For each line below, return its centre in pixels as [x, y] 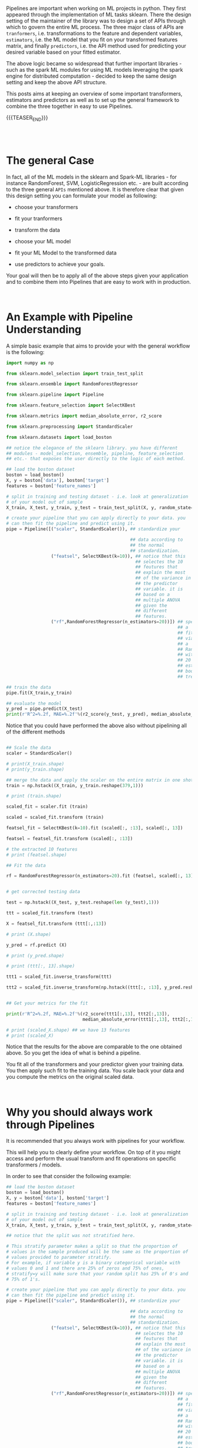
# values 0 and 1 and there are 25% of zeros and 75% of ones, [85, 1268]
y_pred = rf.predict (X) [37, 945]
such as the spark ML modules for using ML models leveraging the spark [95, 70]
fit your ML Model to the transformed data [65, 253]
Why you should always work [80, 1112]
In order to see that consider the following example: [69, 1176]
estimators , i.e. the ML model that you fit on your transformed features [92, 39]
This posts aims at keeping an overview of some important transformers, [94, 94]
